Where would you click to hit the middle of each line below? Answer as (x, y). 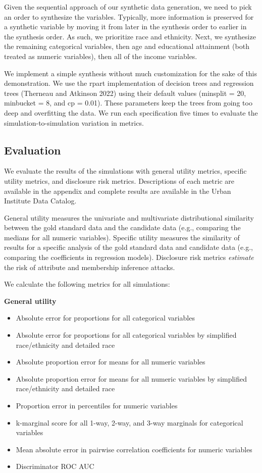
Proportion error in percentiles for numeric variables (97, 406)
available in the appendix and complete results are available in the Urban (118, 191)
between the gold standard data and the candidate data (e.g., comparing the (122, 227)
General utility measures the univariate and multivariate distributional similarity (129, 217)
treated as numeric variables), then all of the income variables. (101, 56)
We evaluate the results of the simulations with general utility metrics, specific (125, 171)
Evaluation (33, 150)
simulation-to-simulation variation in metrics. (74, 122)
